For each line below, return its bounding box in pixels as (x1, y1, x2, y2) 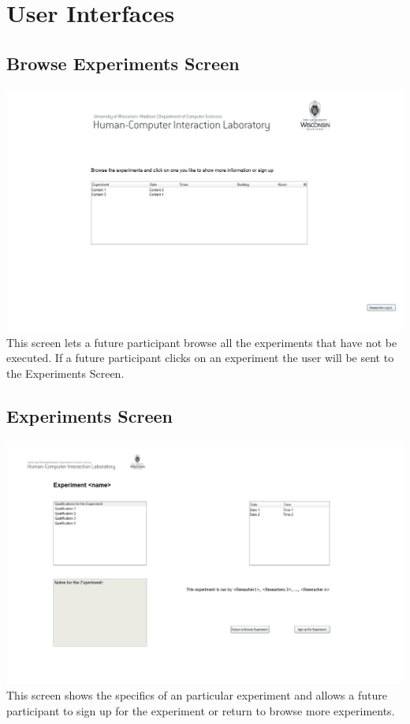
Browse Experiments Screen (6, 50, 240, 75)
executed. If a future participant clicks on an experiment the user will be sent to (6, 349, 394, 366)
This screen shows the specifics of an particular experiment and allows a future (6, 686, 387, 703)
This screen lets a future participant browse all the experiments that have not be (6, 334, 397, 350)
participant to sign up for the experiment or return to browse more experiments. (6, 702, 395, 718)
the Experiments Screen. (6, 364, 125, 381)
